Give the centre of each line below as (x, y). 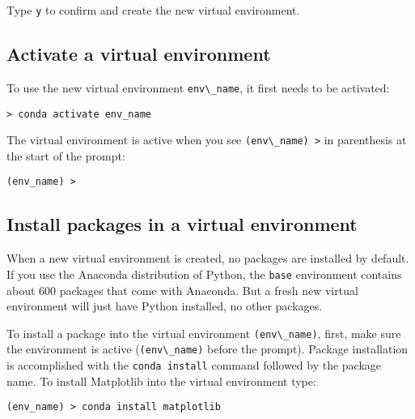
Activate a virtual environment (139, 54)
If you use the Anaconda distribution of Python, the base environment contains (204, 274)
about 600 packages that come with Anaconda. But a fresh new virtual (182, 290)
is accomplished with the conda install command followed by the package (194, 365)
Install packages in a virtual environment (182, 224)
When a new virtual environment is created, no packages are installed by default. (208, 258)
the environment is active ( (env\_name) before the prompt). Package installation (207, 349)
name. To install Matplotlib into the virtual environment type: (161, 381)
